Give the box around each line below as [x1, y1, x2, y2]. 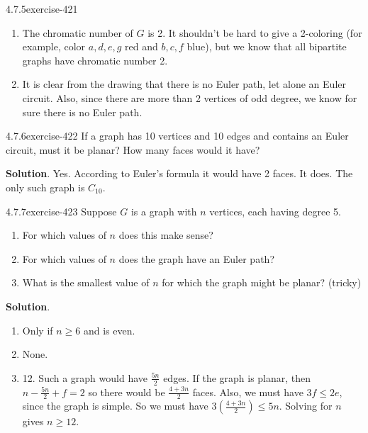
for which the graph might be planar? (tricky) [162, 275, 362, 290]
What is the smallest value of [22, 275, 150, 290]
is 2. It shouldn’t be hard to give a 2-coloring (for [147, 25, 362, 40]
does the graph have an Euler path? [118, 251, 274, 266]
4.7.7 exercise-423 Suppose [6, 203, 117, 218]
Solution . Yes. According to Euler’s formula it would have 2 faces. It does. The [6, 166, 353, 181]
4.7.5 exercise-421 [6, 1, 78, 16]
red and [125, 39, 158, 54]
